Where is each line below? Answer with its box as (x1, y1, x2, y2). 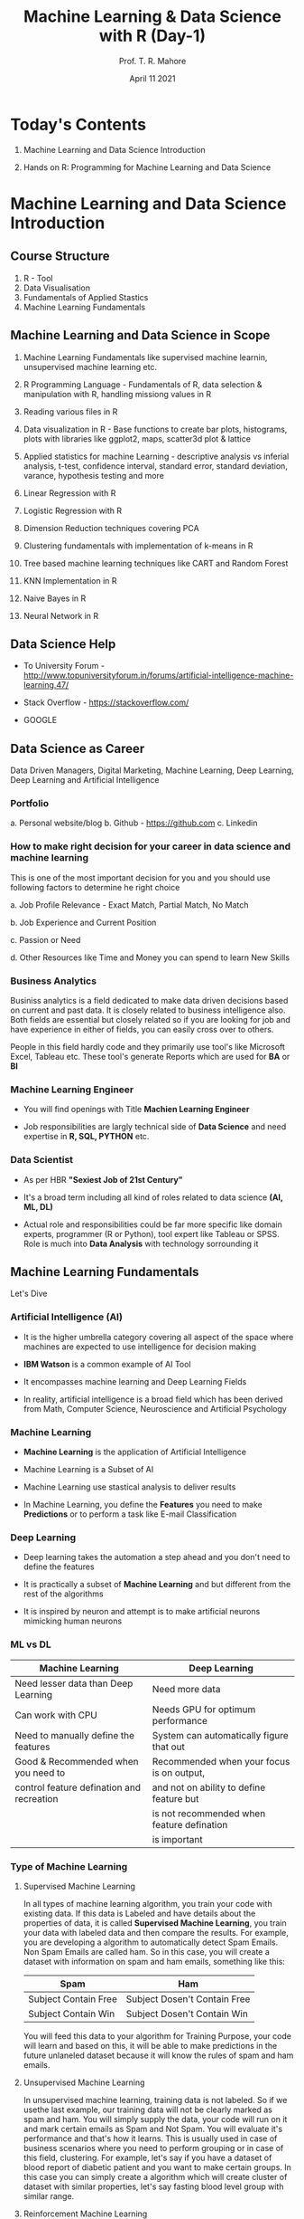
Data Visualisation (23, 282, 91, 293)
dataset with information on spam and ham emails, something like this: (23, 1956, 285, 1967)
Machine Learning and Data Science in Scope (10, 328, 271, 343)
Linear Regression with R (23, 487, 116, 499)
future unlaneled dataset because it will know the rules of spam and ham (23, 2050, 294, 2061)
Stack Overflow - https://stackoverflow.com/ (23, 697, 189, 708)
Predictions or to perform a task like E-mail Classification (23, 1509, 237, 1519)
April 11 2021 (129, 72, 176, 83)
